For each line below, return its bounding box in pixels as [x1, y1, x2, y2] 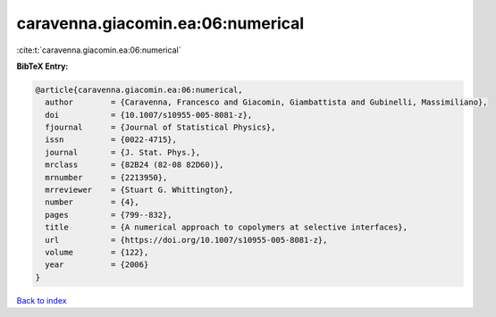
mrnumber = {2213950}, [45, 172, 168, 182]
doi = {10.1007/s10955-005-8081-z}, [45, 110, 253, 120]
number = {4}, [45, 197, 140, 207]
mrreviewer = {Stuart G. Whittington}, [45, 185, 234, 196]
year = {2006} [45, 260, 149, 270]
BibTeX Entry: [16, 61, 69, 71]
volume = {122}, [45, 247, 149, 257]
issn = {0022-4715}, [45, 135, 178, 145]
